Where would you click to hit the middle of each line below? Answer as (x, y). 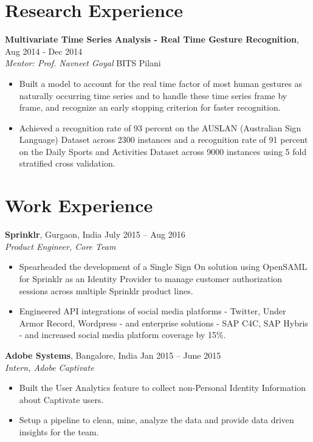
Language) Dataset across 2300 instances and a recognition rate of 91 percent (163, 140)
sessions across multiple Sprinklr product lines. (106, 290)
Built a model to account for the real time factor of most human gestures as (161, 83)
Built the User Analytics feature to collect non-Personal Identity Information (163, 388)
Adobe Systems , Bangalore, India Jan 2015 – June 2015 (113, 355)
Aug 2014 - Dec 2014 (44, 51)
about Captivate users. (61, 399)
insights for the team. (59, 431)
